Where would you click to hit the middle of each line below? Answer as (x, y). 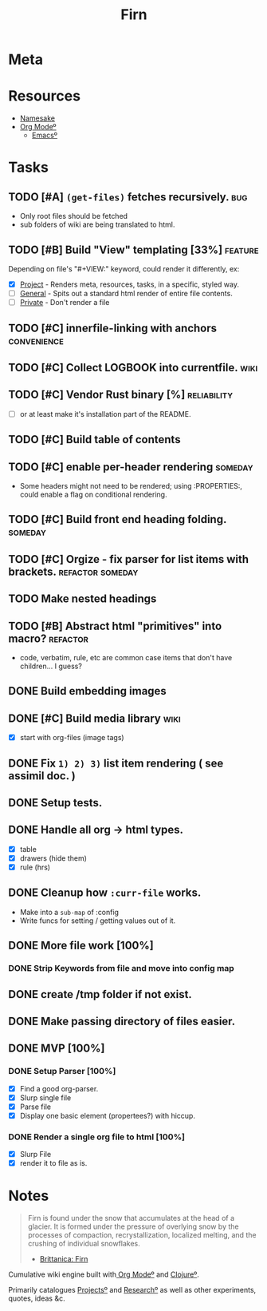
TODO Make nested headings (82, 599)
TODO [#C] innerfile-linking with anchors (113, 328)
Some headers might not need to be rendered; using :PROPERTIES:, (131, 485)
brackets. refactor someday (73, 571)
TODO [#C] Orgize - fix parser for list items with (129, 559)
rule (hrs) (35, 867)
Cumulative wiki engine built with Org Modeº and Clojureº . (104, 1274)
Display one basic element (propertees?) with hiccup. (107, 1115)
